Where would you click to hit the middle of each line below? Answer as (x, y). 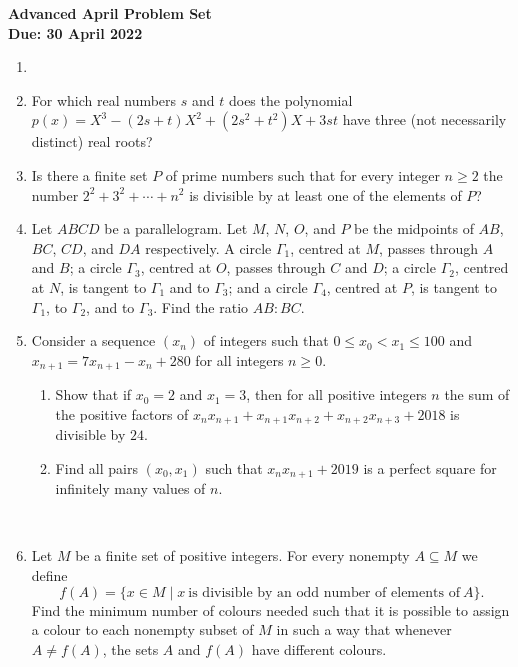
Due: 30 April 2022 (75, 32)
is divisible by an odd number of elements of (324, 592)
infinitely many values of (130, 488)
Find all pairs (96, 467)
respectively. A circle (208, 247)
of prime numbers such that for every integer (302, 174)
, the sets (130, 648)
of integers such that (266, 340)
